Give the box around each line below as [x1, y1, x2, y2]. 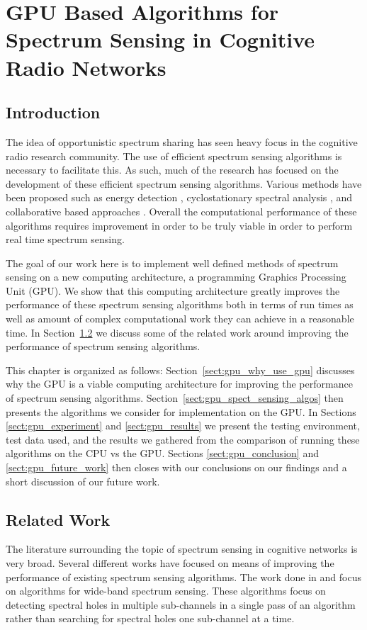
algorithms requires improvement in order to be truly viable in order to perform [6, 218, 353, 232]
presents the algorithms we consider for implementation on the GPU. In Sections [6, 404, 356, 419]
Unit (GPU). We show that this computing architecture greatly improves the [6, 283, 340, 298]
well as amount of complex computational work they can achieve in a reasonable [6, 311, 354, 326]
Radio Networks [6, 52, 166, 81]
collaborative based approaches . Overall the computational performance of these [6, 203, 357, 218]
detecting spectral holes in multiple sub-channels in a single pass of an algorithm [6, 597, 356, 612]
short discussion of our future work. [6, 473, 160, 488]
